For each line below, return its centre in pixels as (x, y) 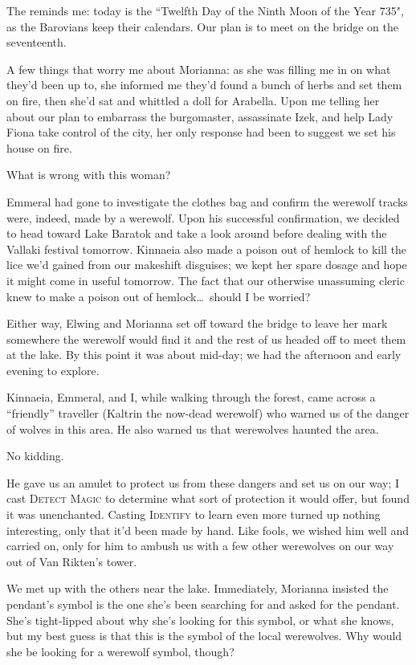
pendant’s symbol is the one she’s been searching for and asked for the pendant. (203, 604)
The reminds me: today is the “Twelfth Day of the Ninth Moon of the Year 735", (205, 10)
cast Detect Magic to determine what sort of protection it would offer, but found (208, 498)
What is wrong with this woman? (89, 175)
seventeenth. (37, 42)
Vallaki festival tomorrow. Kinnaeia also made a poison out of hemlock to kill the (207, 249)
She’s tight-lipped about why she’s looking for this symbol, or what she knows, (200, 620)
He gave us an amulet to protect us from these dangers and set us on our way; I (203, 482)
